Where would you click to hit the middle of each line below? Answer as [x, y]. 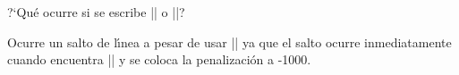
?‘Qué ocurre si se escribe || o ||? [96, 12]
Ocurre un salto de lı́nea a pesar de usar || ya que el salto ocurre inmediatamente [229, 42]
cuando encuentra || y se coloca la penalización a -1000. [159, 59]
